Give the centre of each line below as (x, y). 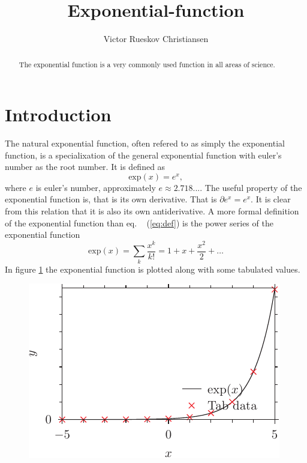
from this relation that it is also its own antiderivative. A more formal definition (152, 211)
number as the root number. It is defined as (85, 167)
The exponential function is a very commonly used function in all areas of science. (147, 64)
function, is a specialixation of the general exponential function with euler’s (143, 155)
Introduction (58, 114)
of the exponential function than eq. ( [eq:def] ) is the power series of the (139, 222)
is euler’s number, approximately (96, 187)
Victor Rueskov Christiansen (156, 39)
